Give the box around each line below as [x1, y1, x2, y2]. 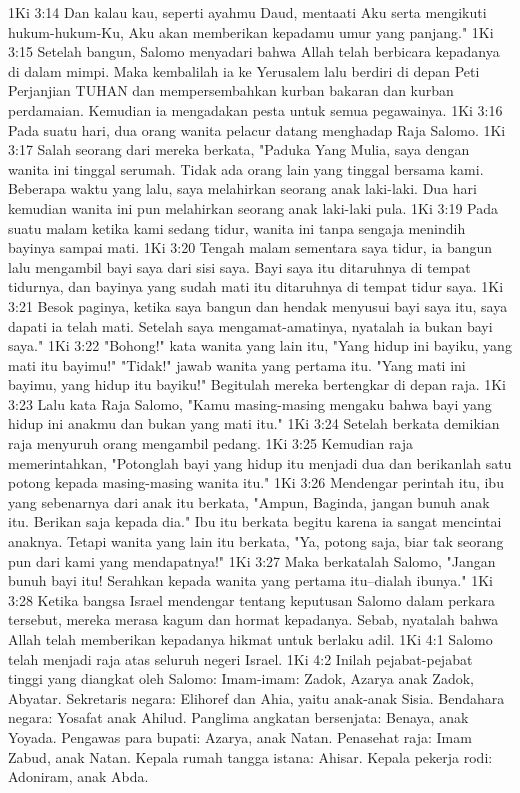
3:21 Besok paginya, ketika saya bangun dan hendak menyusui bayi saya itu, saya [8, 295, 508, 316]
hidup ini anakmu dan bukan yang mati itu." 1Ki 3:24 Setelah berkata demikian [8, 413, 500, 434]
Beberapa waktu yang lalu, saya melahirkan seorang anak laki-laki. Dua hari [8, 178, 477, 199]
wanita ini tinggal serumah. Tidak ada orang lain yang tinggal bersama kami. [8, 158, 484, 179]
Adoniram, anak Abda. [8, 766, 149, 787]
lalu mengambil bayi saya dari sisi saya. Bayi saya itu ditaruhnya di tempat [8, 256, 471, 277]
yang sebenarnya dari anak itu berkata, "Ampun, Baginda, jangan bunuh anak [8, 491, 490, 512]
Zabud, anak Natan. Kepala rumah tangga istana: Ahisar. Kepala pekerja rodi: [8, 746, 493, 767]
